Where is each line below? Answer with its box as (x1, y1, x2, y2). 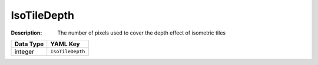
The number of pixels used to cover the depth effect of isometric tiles (57, 29, 226, 36)
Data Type (14, 40, 44, 48)
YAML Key (50, 40, 80, 48)
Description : (11, 29, 42, 36)
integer (14, 47, 35, 56)
